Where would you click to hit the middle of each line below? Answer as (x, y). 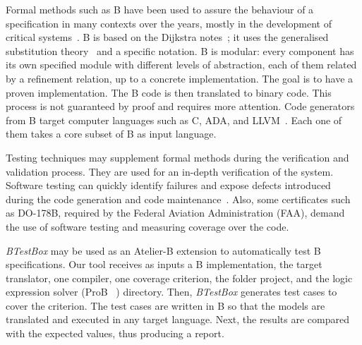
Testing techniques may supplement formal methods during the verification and (177, 157)
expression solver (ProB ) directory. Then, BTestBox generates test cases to (171, 292)
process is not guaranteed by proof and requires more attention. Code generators (180, 106)
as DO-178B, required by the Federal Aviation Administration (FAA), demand (175, 213)
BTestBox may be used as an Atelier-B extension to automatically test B (163, 250)
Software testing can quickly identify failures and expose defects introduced (168, 185)
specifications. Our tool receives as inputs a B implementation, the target (164, 264)
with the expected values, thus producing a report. (115, 333)
